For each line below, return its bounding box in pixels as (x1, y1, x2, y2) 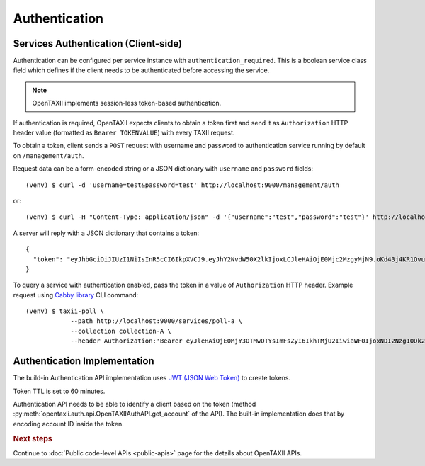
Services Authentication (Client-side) (13, 38, 183, 50)
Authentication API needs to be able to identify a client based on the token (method (13, 399, 256, 408)
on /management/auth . (13, 151, 84, 159)
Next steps (13, 433, 52, 443)
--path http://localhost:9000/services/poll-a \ (70, 317, 242, 325)
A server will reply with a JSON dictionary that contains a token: (13, 229, 200, 237)
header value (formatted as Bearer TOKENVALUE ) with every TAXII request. (13, 128, 235, 137)
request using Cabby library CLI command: (13, 290, 139, 299)
